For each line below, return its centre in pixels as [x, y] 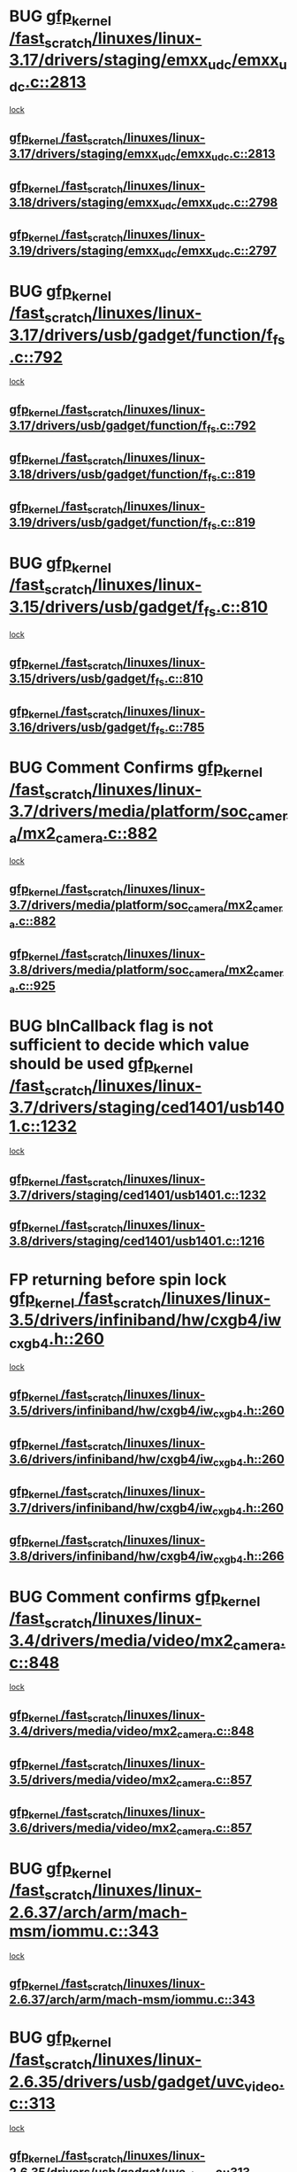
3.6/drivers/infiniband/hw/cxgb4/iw [111, 1459]
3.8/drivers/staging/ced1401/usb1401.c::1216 [137, 1241]
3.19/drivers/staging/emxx [84, 251]
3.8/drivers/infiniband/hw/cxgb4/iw [111, 1556]
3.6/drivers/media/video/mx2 [93, 1828]
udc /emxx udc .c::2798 [218, 203]
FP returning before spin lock [118, 1280]
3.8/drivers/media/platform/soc [99, 970]
